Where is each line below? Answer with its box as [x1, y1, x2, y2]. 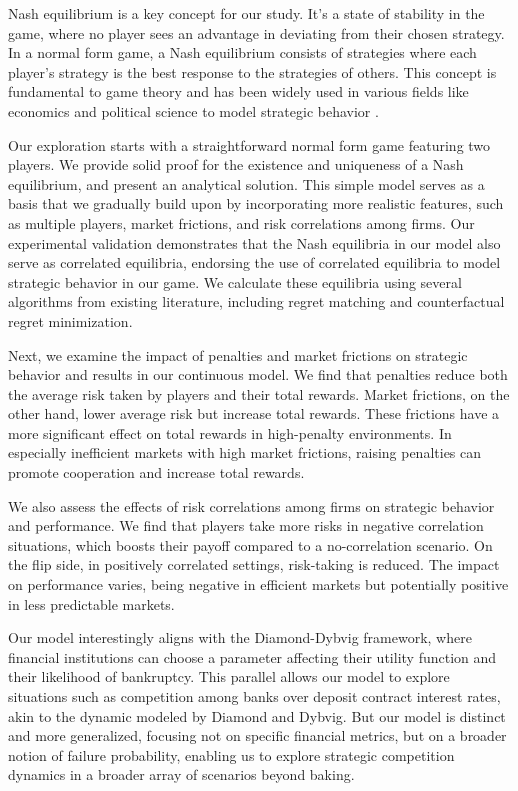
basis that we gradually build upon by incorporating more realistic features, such [8, 193, 504, 214]
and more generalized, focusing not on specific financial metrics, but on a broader [8, 725, 507, 746]
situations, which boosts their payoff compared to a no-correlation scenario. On [8, 534, 493, 555]
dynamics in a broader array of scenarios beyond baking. [8, 764, 355, 785]
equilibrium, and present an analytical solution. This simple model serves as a [8, 173, 485, 194]
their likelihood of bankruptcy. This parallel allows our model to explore [8, 666, 450, 687]
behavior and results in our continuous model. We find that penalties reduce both [8, 364, 508, 385]
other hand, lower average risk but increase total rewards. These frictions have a [8, 403, 500, 424]
